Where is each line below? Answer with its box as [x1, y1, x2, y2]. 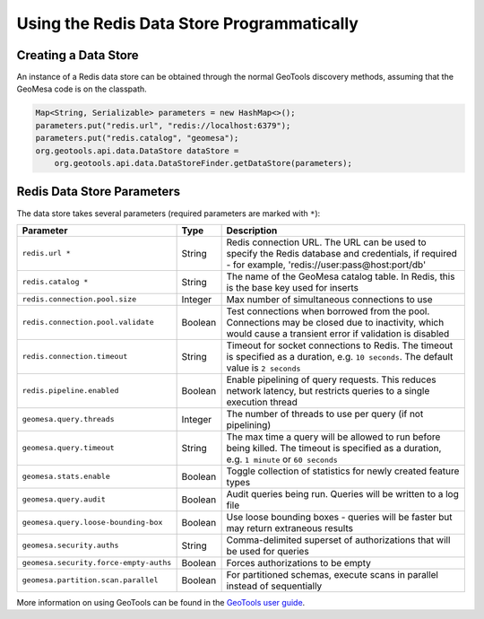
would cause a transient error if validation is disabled [226, 327, 450, 340]
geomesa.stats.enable [22, 472, 111, 482]
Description [226, 224, 278, 237]
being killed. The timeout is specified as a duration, [226, 441, 442, 454]
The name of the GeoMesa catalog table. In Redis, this [226, 270, 455, 283]
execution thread [226, 396, 298, 408]
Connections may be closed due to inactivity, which [226, 316, 445, 328]
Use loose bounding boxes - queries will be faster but [226, 510, 453, 523]
